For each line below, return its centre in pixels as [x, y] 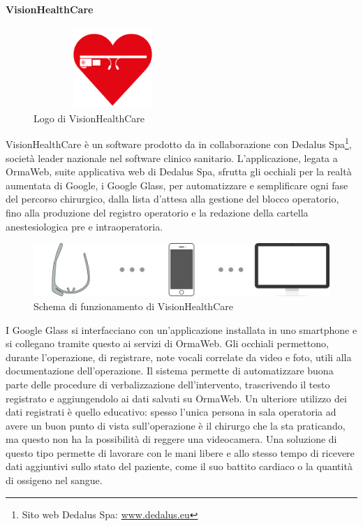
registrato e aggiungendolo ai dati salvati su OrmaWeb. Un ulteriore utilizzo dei [176, 398]
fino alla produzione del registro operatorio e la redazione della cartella [157, 212]
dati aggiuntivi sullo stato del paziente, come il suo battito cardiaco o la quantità [179, 466]
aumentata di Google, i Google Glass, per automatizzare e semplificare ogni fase [177, 185]
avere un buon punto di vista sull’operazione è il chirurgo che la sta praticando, [176, 425]
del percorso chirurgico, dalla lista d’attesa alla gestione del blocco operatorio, [172, 199]
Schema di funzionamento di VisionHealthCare [133, 306]
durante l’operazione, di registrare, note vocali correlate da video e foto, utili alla [179, 357]
